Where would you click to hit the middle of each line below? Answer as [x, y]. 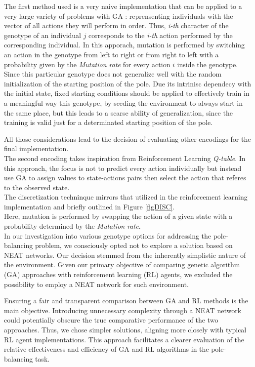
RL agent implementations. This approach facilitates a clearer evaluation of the [124, 339]
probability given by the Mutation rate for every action [87, 64]
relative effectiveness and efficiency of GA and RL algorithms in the [106, 349]
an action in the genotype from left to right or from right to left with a [111, 54]
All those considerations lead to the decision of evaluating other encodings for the [127, 139]
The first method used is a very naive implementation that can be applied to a [123, 6]
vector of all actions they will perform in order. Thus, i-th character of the [116, 25]
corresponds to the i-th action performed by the [161, 35]
